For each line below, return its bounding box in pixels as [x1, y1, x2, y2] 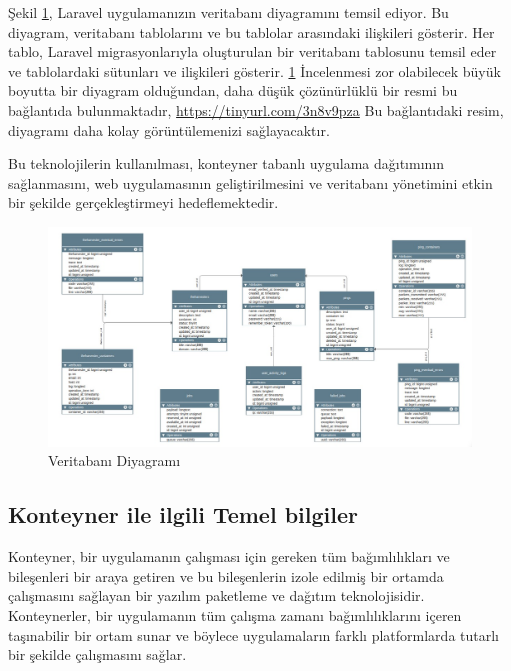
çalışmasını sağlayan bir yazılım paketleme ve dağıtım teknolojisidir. [8, 585, 425, 606]
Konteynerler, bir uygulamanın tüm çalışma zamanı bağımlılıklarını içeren [8, 604, 462, 625]
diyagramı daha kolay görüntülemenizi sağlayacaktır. [8, 119, 330, 140]
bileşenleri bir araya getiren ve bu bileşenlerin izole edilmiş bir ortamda [8, 565, 444, 586]
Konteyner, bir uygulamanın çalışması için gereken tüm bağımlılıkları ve [8, 546, 450, 567]
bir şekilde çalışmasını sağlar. [8, 644, 187, 665]
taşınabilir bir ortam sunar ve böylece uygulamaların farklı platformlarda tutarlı [8, 624, 499, 645]
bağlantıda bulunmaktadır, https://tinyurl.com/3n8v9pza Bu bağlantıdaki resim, [8, 99, 504, 120]
